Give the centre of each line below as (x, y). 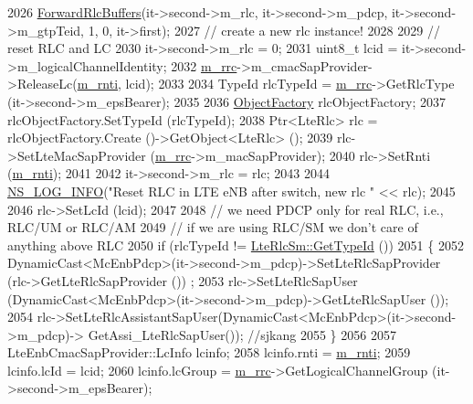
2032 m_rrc (204, 65)
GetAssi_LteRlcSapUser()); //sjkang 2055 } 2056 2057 (242, 334)
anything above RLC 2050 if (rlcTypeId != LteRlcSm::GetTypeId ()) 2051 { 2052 (236, 245)
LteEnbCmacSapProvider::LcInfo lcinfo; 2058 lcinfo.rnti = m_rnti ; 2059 (209, 352)
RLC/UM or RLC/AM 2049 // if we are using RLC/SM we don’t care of (213, 227)
